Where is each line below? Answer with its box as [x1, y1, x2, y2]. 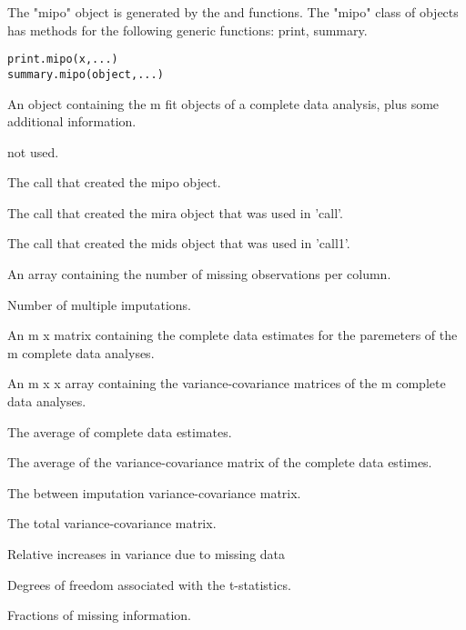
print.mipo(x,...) [7, 53, 118, 66]
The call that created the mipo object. [7, 173, 221, 192]
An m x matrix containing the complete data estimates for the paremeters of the [7, 325, 458, 345]
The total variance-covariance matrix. [7, 514, 217, 533]
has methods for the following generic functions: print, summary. [7, 20, 368, 39]
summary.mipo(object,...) [7, 67, 164, 81]
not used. [7, 142, 59, 161]
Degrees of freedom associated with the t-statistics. [7, 575, 291, 594]
